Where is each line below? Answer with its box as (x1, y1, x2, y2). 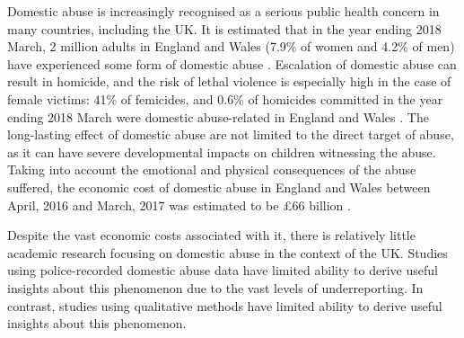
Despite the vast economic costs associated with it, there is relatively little (7, 226, 416, 245)
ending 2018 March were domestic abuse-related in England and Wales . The (7, 107, 429, 126)
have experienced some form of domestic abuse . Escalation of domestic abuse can (7, 54, 457, 73)
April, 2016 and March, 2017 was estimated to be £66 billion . (7, 195, 351, 214)
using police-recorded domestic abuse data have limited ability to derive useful (7, 261, 438, 280)
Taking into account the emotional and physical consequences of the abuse (7, 160, 416, 179)
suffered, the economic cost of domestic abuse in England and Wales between (7, 177, 431, 196)
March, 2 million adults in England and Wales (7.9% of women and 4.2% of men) (7, 37, 455, 56)
